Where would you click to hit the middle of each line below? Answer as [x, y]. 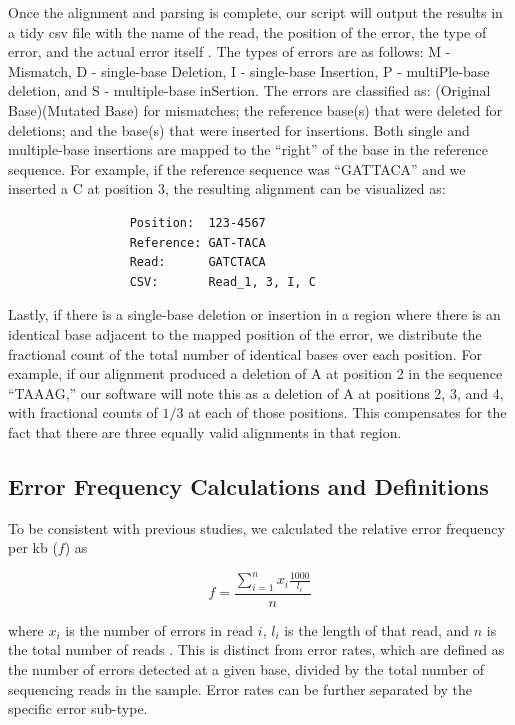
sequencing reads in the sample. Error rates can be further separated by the [240, 688]
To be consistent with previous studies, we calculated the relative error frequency [256, 527]
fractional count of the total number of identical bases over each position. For [245, 353]
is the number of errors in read [159, 629]
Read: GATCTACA [197, 262]
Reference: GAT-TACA [197, 242]
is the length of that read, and [377, 629]
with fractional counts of [83, 412]
